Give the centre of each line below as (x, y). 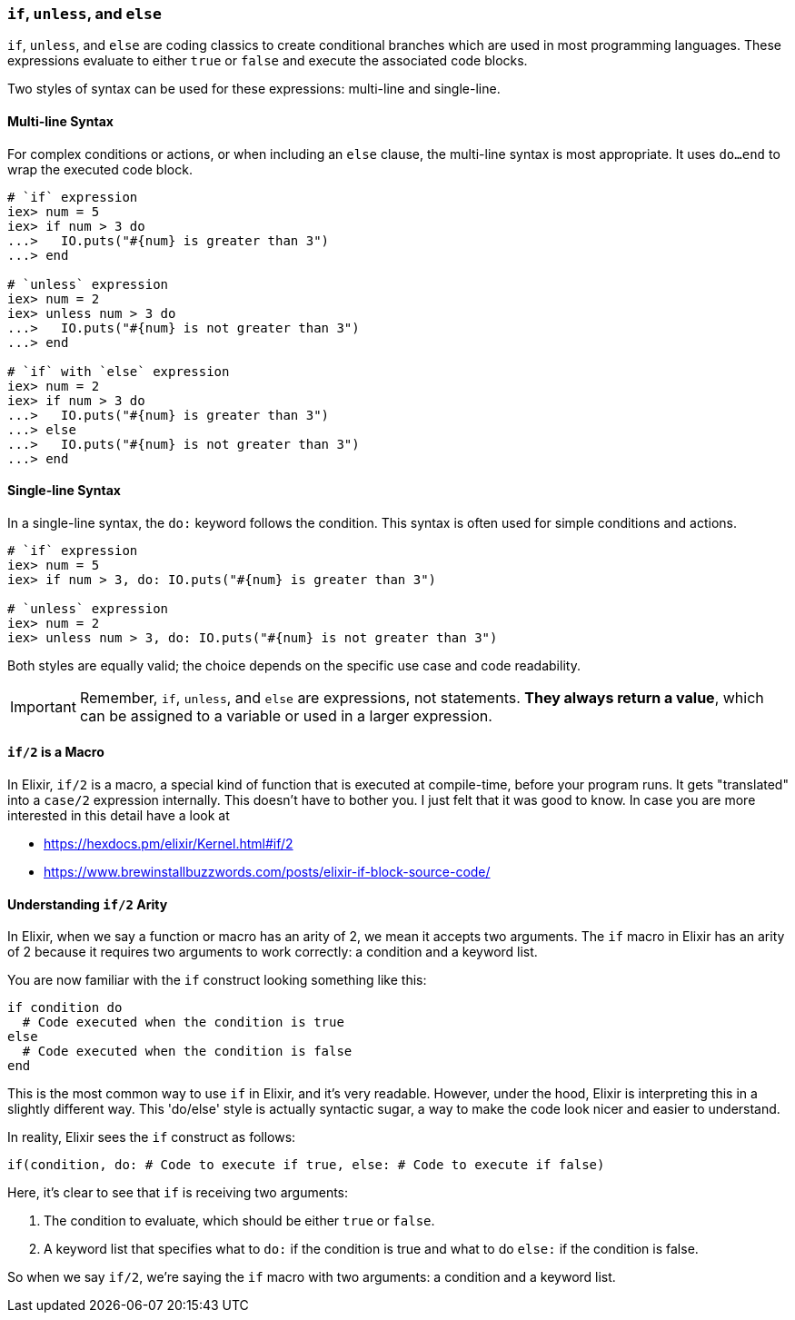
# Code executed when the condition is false (187, 1052)
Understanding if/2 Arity (88, 904)
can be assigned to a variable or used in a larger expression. (286, 715)
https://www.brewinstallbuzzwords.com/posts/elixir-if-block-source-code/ (267, 872)
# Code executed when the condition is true (183, 1022)
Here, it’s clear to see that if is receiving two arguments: (178, 1193)
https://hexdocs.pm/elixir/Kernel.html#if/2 (169, 844)
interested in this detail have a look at (119, 816)
